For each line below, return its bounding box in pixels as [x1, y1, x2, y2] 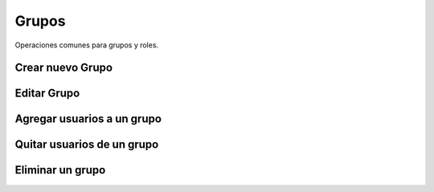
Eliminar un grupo [14, 163, 106, 177]
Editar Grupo [14, 87, 80, 100]
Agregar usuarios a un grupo [14, 112, 162, 126]
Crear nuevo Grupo [14, 61, 113, 75]
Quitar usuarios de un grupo [14, 137, 159, 152]
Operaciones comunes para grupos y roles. [14, 40, 159, 50]
